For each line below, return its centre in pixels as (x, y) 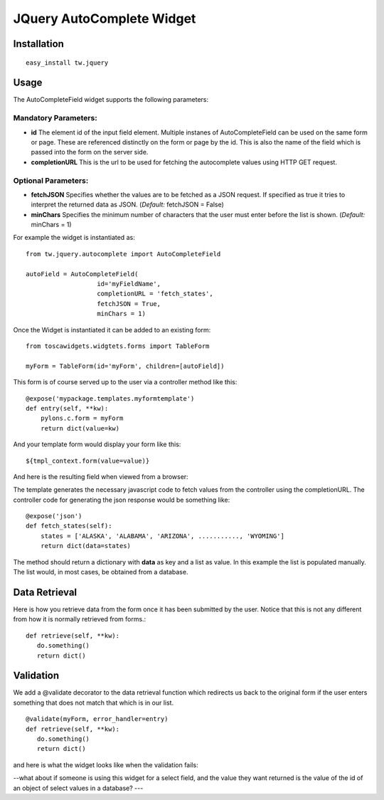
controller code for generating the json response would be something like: (122, 500)
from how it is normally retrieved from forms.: (80, 619)
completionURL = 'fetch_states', (155, 294)
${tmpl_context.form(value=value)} (88, 460)
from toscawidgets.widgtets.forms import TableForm (118, 346)
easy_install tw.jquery (67, 63)
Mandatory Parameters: (55, 118)
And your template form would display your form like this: (97, 444)
